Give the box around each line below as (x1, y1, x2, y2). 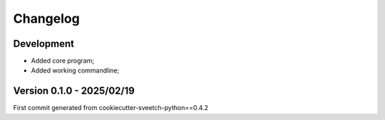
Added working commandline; (31, 66, 120, 75)
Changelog (13, 11, 80, 26)
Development (13, 38, 75, 50)
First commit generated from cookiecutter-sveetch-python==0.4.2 (13, 104, 209, 112)
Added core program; (31, 57, 95, 65)
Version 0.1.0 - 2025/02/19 (13, 85, 135, 97)
